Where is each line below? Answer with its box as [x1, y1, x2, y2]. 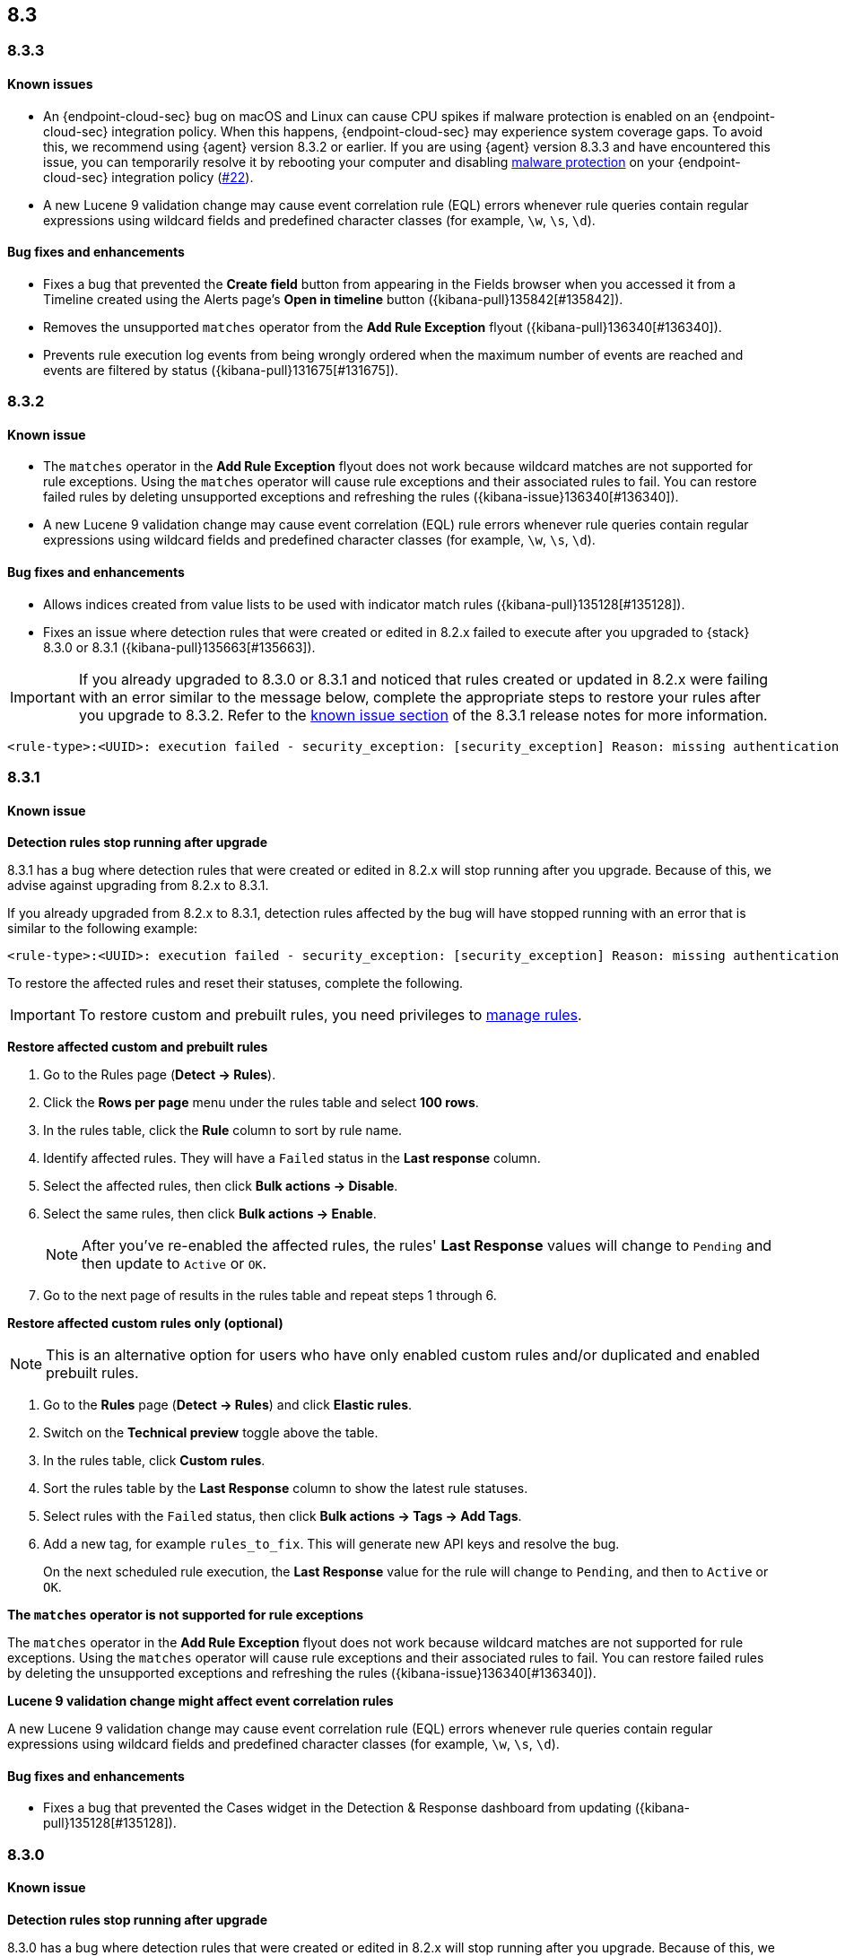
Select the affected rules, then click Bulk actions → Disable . [43, 1178, 398, 1194]
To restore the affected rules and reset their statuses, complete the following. [7, 975, 464, 991]
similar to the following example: [7, 921, 198, 937]
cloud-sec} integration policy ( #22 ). [43, 169, 254, 185]
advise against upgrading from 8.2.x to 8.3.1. [7, 878, 269, 894]
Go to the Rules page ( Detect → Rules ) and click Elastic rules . [43, 1397, 413, 1413]
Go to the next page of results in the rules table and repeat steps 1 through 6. [43, 1288, 497, 1304]
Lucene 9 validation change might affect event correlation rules [7, 1693, 394, 1709]
